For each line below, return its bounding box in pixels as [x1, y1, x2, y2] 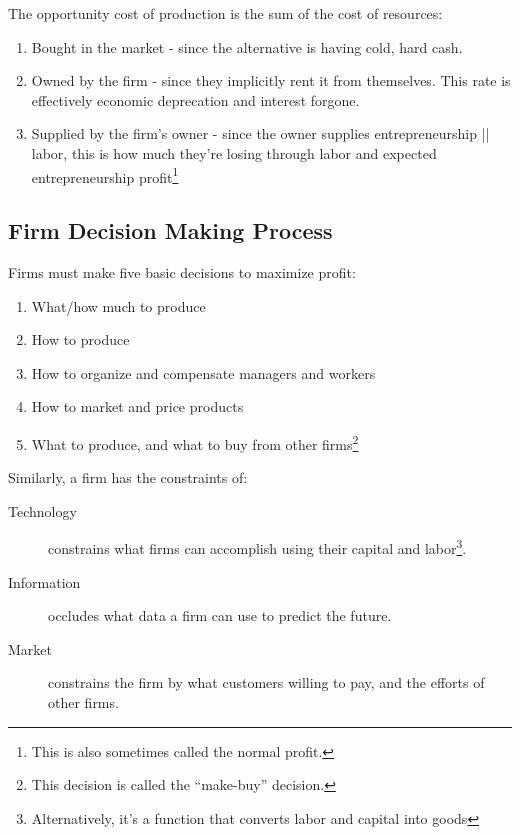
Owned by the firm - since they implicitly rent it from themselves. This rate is [31, 70, 511, 91]
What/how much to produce [31, 295, 206, 316]
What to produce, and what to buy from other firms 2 [31, 430, 359, 454]
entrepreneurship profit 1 [31, 163, 179, 187]
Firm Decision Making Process [8, 215, 333, 246]
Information [8, 571, 81, 592]
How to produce [31, 329, 130, 350]
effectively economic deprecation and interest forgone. [31, 89, 360, 110]
